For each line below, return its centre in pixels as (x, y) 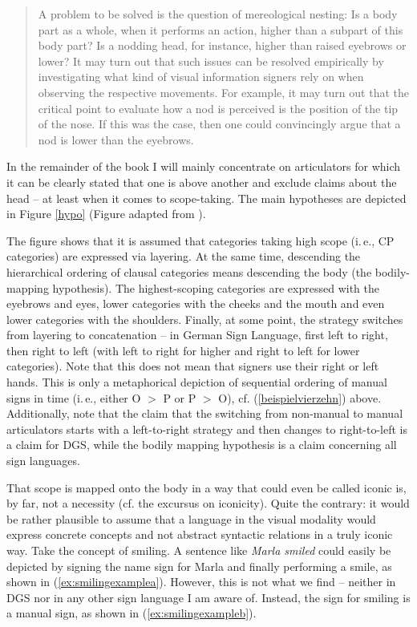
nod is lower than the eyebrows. (116, 139)
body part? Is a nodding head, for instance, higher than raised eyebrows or (222, 45)
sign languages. (43, 461)
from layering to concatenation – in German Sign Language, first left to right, (197, 335)
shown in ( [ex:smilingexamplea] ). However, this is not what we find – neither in (201, 582)
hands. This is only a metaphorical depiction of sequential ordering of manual (197, 382)
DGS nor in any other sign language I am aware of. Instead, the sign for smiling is (208, 597)
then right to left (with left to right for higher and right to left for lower (183, 350)
